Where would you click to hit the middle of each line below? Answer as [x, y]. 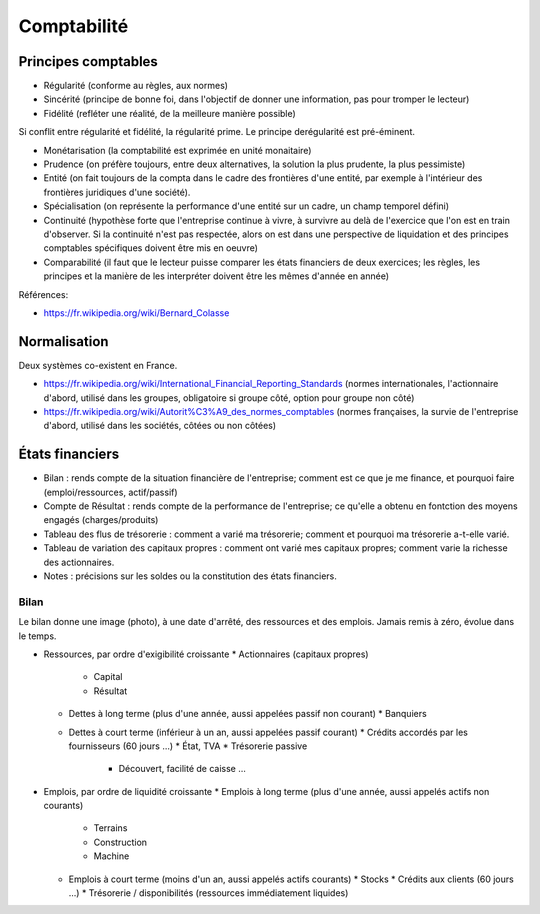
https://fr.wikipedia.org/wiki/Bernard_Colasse [136, 312]
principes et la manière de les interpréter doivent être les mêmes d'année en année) [216, 276]
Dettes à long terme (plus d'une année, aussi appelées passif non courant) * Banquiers [247, 714]
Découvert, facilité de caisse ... [182, 769]
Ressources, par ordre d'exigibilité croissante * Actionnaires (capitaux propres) [206, 654]
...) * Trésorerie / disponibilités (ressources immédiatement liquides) [208, 893]
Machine [111, 856]
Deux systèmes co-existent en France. [98, 365]
